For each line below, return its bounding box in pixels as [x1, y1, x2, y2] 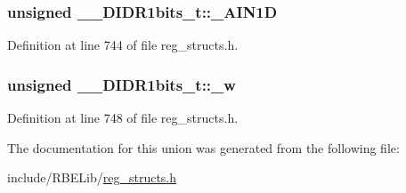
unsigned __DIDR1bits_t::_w [7, 73, 236, 95]
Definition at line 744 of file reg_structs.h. [7, 36, 239, 54]
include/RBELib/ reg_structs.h [7, 168, 177, 187]
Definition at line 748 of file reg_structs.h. [7, 109, 239, 127]
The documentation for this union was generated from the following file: [7, 138, 400, 157]
